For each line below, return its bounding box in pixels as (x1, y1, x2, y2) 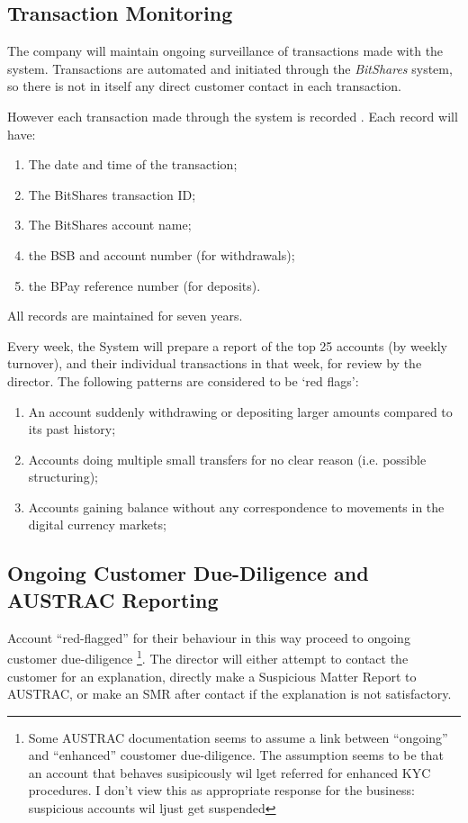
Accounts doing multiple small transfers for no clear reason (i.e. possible (28, 449, 427, 468)
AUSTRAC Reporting (7, 585, 219, 613)
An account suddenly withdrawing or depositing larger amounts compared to (28, 402, 453, 421)
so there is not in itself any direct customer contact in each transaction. (7, 77, 402, 95)
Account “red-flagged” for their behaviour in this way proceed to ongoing (7, 628, 410, 647)
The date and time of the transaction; (28, 155, 238, 174)
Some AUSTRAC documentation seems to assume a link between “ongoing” (28, 728, 448, 746)
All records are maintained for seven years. (7, 306, 243, 325)
